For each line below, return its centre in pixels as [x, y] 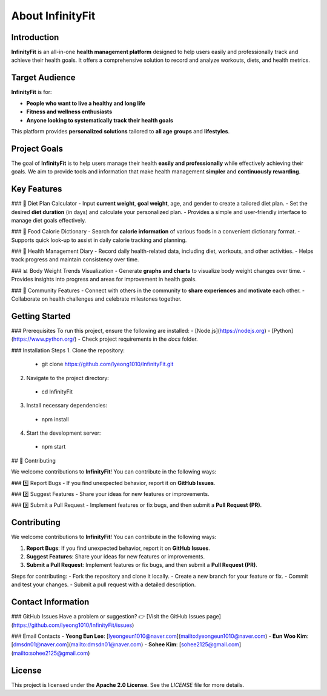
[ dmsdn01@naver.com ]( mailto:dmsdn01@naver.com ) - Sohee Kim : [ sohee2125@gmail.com [125, 644]
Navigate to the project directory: [68, 378]
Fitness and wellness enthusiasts [69, 112]
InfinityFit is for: [31, 92]
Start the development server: [64, 433]
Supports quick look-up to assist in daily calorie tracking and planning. [99, 240]
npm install [55, 419]
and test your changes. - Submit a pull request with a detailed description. [104, 584]
